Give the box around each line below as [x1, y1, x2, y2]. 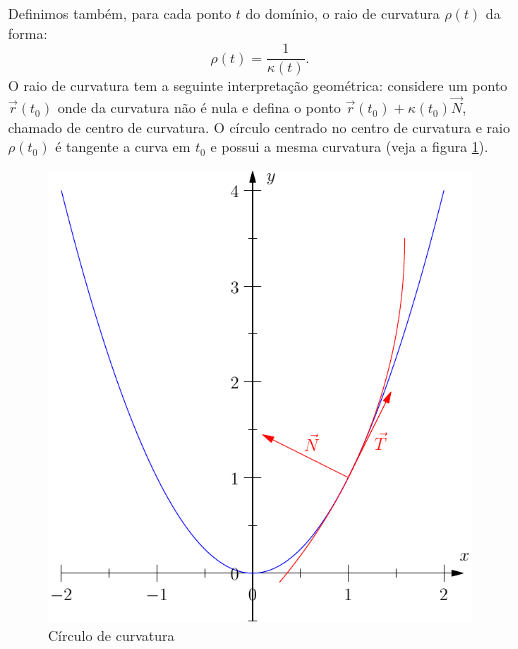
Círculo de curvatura [48, 625, 175, 646]
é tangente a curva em [55, 136, 191, 157]
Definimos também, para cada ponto [8, 3, 232, 23]
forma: [8, 22, 48, 43]
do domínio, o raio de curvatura [245, 3, 440, 23]
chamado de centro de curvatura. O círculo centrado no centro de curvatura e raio [8, 116, 510, 137]
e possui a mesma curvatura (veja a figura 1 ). [210, 136, 489, 157]
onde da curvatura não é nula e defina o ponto [57, 97, 341, 118]
